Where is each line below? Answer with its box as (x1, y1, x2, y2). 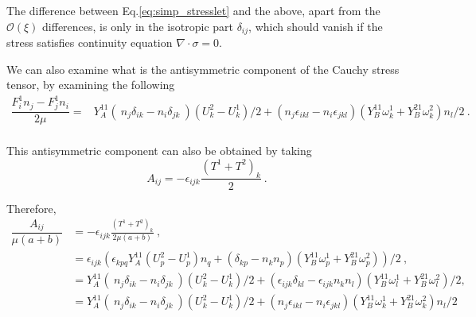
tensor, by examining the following (6, 76, 175, 93)
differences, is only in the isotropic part (42, 17, 233, 34)
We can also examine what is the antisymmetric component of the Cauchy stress (6, 60, 400, 77)
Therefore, (6, 199, 57, 216)
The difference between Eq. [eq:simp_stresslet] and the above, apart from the (6, 2, 380, 18)
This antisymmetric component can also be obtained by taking (6, 142, 312, 159)
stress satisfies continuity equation (6, 34, 173, 51)
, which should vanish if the (248, 17, 383, 34)
